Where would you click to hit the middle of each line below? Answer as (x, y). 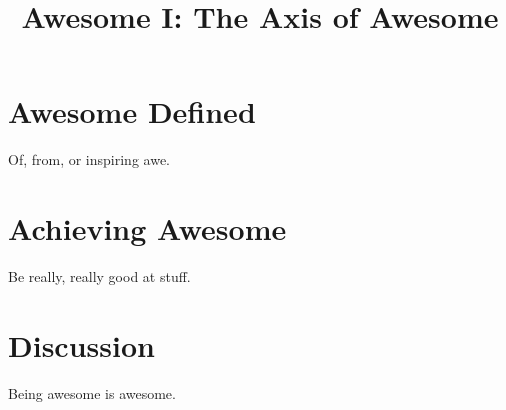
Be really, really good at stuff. (99, 276)
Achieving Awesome (147, 228)
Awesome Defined (132, 111)
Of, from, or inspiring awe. (89, 159)
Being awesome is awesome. (92, 392)
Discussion (81, 344)
